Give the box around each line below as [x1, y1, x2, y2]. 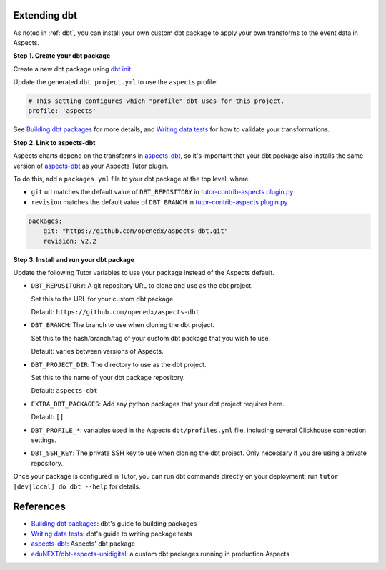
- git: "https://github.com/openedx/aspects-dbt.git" [36, 227, 229, 235]
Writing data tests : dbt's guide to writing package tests [31, 529, 193, 538]
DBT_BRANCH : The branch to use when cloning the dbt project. [31, 321, 214, 329]
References [13, 501, 66, 513]
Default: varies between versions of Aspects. [31, 347, 164, 356]
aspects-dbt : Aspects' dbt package [31, 539, 136, 548]
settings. [31, 436, 57, 444]
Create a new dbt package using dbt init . [13, 64, 133, 73]
